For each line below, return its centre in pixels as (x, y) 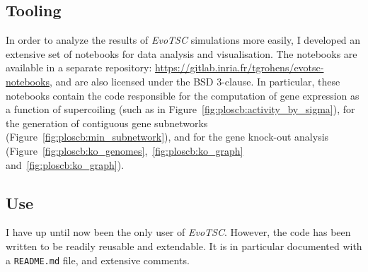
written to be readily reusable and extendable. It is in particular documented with (184, 246)
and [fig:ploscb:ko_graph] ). (65, 164)
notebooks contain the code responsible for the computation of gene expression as (183, 95)
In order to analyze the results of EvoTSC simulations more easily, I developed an (183, 40)
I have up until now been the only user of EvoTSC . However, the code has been (178, 232)
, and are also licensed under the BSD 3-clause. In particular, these (195, 81)
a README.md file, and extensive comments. (98, 260)
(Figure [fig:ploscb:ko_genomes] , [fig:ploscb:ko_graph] (125, 150)
